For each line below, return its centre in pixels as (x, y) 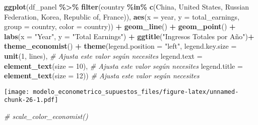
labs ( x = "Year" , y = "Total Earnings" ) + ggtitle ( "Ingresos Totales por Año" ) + (129, 36)
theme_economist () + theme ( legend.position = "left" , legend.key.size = (120, 46)
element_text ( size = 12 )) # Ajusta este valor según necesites (102, 76)
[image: (17, 92)
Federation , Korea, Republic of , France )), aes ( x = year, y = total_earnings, (122, 16)
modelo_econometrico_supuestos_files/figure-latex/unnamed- (136, 92)
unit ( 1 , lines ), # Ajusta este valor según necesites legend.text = (103, 55)
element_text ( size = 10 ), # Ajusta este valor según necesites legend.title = (123, 66)
